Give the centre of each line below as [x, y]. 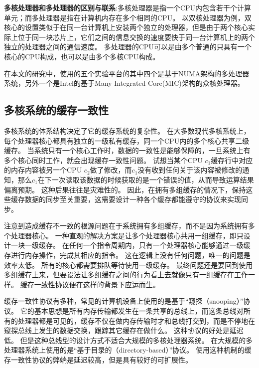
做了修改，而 [111, 170]
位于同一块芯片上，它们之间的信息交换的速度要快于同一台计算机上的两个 [136, 37]
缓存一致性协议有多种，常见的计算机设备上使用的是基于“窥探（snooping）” [124, 301]
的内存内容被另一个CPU [43, 170]
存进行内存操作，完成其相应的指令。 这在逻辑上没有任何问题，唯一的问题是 [127, 255]
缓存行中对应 [232, 160]
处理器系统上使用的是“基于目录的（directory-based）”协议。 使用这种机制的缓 [128, 350]
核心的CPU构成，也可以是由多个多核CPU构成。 [82, 56]
